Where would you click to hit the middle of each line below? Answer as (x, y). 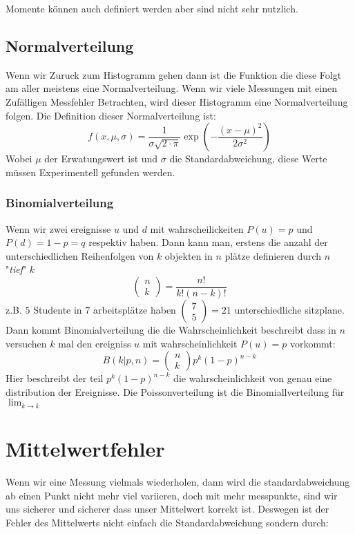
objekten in (189, 255)
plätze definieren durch (273, 255)
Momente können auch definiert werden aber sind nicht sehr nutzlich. (152, 8)
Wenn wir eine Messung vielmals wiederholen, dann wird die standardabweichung (178, 481)
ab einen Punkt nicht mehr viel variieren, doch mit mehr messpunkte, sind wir (172, 495)
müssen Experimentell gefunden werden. (90, 172)
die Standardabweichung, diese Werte (248, 159)
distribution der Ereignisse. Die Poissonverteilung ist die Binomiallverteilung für (175, 391)
